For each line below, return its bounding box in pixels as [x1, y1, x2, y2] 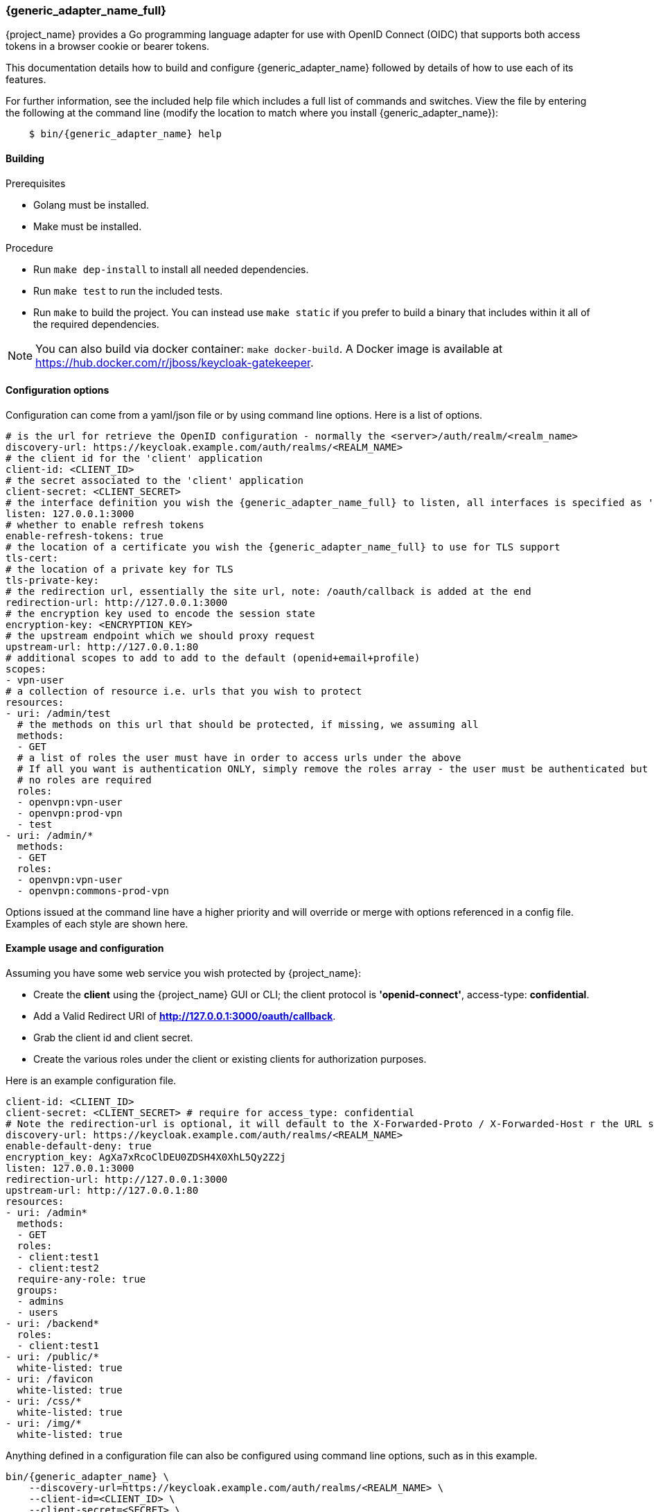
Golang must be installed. [33, 198, 150, 211]
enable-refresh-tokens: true [6, 530, 163, 541]
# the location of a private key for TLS [6, 563, 233, 575]
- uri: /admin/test [6, 707, 111, 719]
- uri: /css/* [6, 1396, 82, 1407]
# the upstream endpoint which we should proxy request [6, 629, 315, 641]
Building [6, 152, 44, 164]
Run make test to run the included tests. [33, 284, 223, 297]
